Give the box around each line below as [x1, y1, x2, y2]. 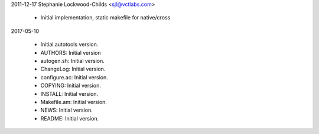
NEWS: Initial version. [40, 106, 93, 114]
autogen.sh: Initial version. [40, 57, 105, 64]
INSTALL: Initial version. [40, 90, 99, 97]
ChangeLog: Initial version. [40, 65, 106, 73]
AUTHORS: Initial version [40, 49, 101, 56]
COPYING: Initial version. [40, 82, 102, 89]
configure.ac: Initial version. [40, 73, 109, 81]
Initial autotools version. [40, 41, 99, 48]
